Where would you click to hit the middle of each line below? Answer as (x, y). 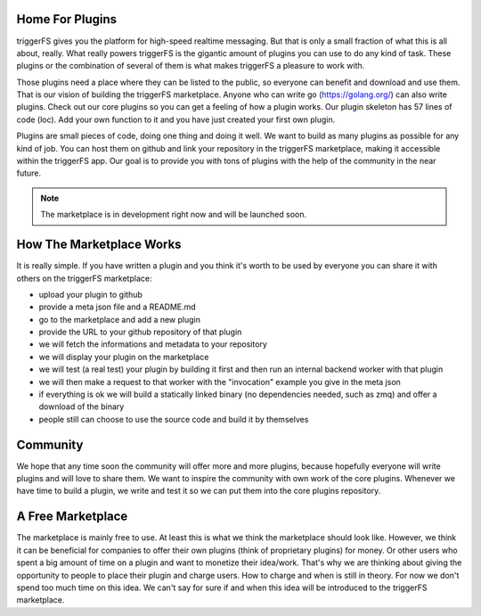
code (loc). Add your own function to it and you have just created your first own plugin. (176, 119)
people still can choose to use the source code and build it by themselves (174, 419)
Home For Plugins (67, 19)
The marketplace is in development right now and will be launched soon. (174, 215)
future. (29, 173)
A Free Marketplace (72, 517)
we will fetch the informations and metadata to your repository (153, 344)
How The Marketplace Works (99, 245)
